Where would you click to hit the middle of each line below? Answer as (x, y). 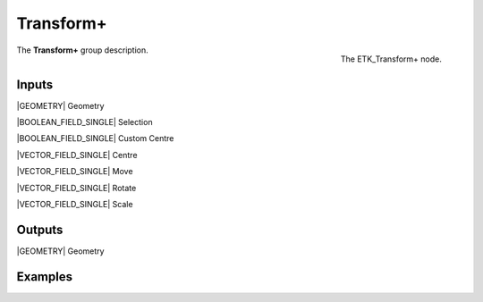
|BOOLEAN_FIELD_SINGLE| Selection (85, 122)
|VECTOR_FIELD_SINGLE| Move (75, 172)
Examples (45, 277)
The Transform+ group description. (83, 50)
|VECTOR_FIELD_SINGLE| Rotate (76, 188)
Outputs (40, 229)
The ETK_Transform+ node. (391, 59)
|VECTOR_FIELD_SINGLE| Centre (77, 155)
